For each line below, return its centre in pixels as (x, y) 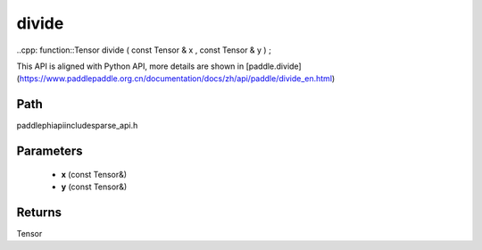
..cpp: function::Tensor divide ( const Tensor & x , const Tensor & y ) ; (144, 50)
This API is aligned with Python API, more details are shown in (130, 66)
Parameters (50, 151)
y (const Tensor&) (94, 187)
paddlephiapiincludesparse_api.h (77, 126)
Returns (39, 212)
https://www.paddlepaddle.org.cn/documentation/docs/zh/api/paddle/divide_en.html (176, 79)
